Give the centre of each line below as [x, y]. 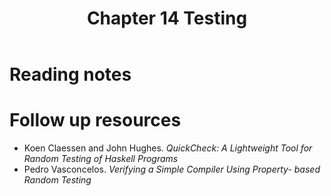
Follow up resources [95, 120]
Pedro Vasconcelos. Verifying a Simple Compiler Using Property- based [172, 169]
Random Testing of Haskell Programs [101, 159]
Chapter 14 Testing [167, 18]
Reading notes [70, 74]
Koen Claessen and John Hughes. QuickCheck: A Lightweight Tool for [168, 148]
